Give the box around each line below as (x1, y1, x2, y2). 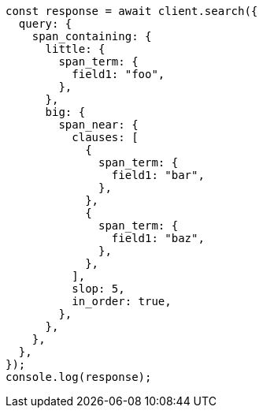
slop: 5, (72, 282, 125, 295)
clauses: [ (72, 131, 139, 144)
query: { (18, 17, 72, 30)
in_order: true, (72, 295, 172, 308)
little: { (45, 43, 106, 55)
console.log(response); (6, 371, 152, 383)
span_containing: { (31, 30, 152, 43)
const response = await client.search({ (6, 5, 258, 17)
